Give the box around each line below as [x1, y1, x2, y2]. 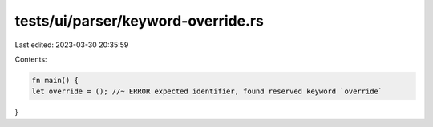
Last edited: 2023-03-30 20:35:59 [14, 40, 129, 50]
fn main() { [31, 76, 79, 85]
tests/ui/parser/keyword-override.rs [14, 12, 265, 30]
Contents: [14, 54, 47, 64]
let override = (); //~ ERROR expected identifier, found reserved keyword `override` [31, 87, 383, 96]
